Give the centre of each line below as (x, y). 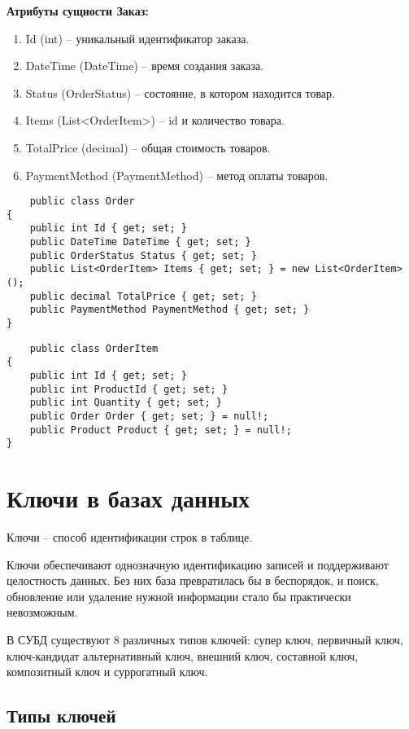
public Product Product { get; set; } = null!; (161, 430)
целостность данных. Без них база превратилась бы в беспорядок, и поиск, (193, 580)
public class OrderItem (94, 348)
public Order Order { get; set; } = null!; (149, 416)
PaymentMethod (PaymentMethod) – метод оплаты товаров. (177, 175)
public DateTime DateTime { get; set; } (140, 242)
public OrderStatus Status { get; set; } (143, 255)
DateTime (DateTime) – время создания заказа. (145, 66)
